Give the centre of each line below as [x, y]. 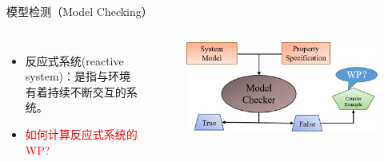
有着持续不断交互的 [76, 91]
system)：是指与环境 [78, 76]
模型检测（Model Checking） [80, 11]
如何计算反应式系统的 [81, 134]
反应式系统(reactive [74, 60]
